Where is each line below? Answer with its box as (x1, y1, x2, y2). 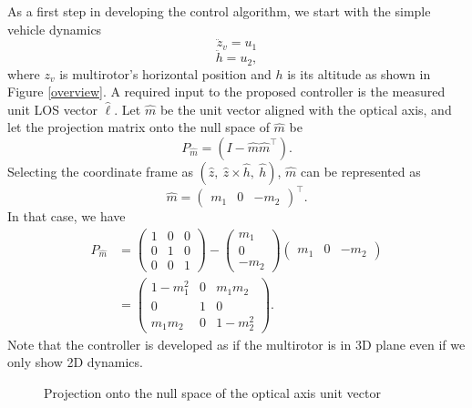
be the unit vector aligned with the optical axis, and (159, 99, 452, 118)
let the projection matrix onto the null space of (7, 117, 270, 137)
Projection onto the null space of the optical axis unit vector (44, 383, 381, 403)
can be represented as (300, 161, 421, 180)
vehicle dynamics (7, 19, 102, 38)
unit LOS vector (7, 99, 98, 118)
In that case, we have (7, 207, 126, 226)
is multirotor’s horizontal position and (59, 64, 272, 83)
